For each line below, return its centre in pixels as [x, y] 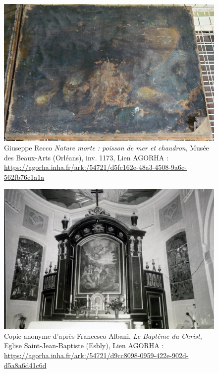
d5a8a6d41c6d [25, 365]
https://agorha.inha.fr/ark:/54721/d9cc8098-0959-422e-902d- [96, 355]
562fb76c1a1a [24, 177]
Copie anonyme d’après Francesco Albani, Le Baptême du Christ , [103, 336]
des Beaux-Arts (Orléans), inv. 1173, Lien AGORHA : [86, 157]
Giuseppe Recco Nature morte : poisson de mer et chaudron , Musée [107, 148]
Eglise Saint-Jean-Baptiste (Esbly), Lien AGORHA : [84, 345]
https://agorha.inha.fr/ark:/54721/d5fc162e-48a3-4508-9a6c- [95, 167]
